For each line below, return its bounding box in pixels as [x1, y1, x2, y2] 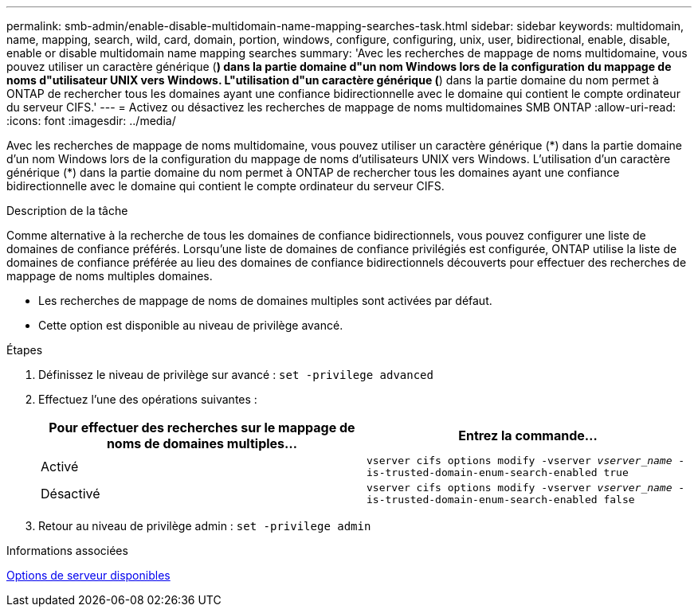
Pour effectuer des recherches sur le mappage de [49, 420, 355, 435]
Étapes [6, 343, 43, 357]
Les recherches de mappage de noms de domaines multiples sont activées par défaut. [38, 294, 492, 307]
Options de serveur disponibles [6, 568, 171, 582]
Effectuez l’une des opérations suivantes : [38, 392, 257, 406]
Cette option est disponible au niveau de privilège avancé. [38, 318, 343, 332]
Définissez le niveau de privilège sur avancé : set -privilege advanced [38, 368, 433, 381]
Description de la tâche [6, 204, 128, 217]
